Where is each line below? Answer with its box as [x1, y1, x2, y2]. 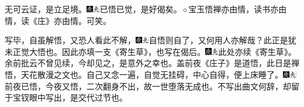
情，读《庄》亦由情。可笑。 [5, 14, 111, 26]
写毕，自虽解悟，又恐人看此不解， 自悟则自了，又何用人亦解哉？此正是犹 [5, 34, 296, 46]
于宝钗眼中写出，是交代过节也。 [5, 91, 127, 103]
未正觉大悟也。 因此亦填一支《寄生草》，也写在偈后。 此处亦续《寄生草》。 [5, 45, 296, 57]
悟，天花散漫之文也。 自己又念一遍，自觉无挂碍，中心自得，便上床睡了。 [5, 68, 283, 80]
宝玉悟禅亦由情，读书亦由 [188, 3, 287, 15]
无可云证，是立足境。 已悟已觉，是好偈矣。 [5, 3, 182, 15]
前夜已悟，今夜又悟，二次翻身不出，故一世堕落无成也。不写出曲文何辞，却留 [5, 80, 299, 92]
